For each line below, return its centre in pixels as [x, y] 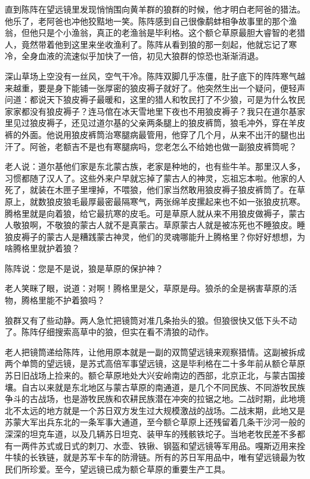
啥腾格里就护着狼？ [42, 248]
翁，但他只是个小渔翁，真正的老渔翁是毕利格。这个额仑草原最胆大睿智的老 [151, 33]
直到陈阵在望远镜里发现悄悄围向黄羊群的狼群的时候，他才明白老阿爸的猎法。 [155, 9]
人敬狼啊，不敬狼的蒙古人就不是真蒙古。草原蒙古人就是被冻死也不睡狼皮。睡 [155, 225]
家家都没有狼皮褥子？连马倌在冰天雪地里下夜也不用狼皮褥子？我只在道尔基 [151, 111]
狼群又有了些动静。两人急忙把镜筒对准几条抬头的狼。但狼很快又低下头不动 [151, 320]
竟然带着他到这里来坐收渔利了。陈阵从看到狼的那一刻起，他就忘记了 [155, 44]
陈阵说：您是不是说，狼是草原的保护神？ [84, 268]
